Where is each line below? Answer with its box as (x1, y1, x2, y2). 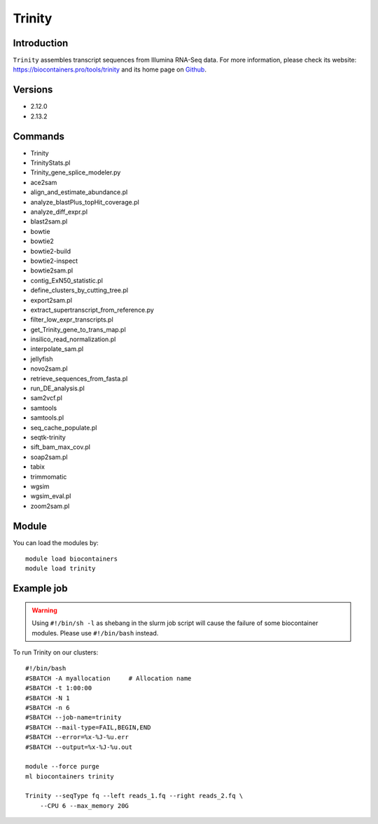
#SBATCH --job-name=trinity (25, 713, 122, 722)
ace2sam (30, 178, 57, 186)
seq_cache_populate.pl (30, 423, 97, 432)
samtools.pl (30, 413, 64, 422)
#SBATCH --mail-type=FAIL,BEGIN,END (25, 723, 151, 732)
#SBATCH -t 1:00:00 (25, 684, 92, 692)
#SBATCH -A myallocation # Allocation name (25, 674, 192, 682)
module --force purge (25, 762, 99, 771)
